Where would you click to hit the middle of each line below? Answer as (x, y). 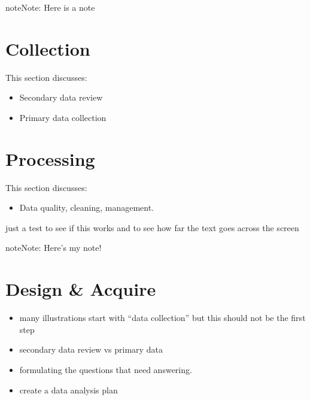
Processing (50, 158)
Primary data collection (63, 117)
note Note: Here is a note (50, 7)
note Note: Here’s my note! (54, 248)
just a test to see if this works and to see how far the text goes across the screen (152, 227)
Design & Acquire (81, 289)
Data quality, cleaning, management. (87, 207)
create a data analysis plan (69, 390)
